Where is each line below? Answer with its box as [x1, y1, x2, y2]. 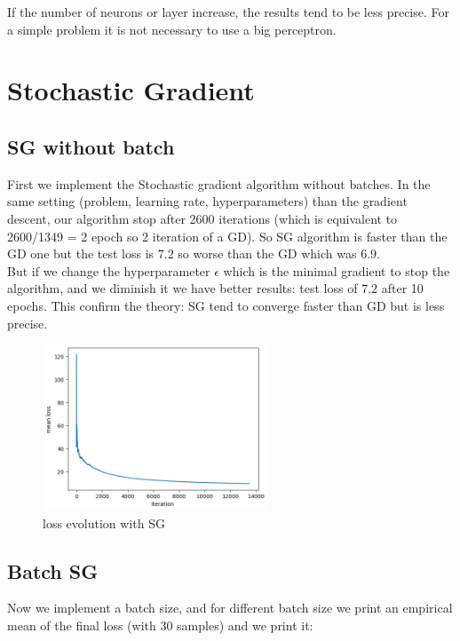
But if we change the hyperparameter [7, 261, 210, 280]
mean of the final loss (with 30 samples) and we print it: [7, 615, 313, 634]
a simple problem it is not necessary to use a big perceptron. [7, 20, 337, 38]
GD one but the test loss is [7, 244, 155, 263]
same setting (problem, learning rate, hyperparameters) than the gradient [7, 192, 408, 210]
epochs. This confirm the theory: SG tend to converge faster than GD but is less [7, 296, 445, 314]
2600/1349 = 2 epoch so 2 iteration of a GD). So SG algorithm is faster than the [7, 226, 448, 245]
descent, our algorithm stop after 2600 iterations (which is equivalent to [7, 209, 398, 227]
